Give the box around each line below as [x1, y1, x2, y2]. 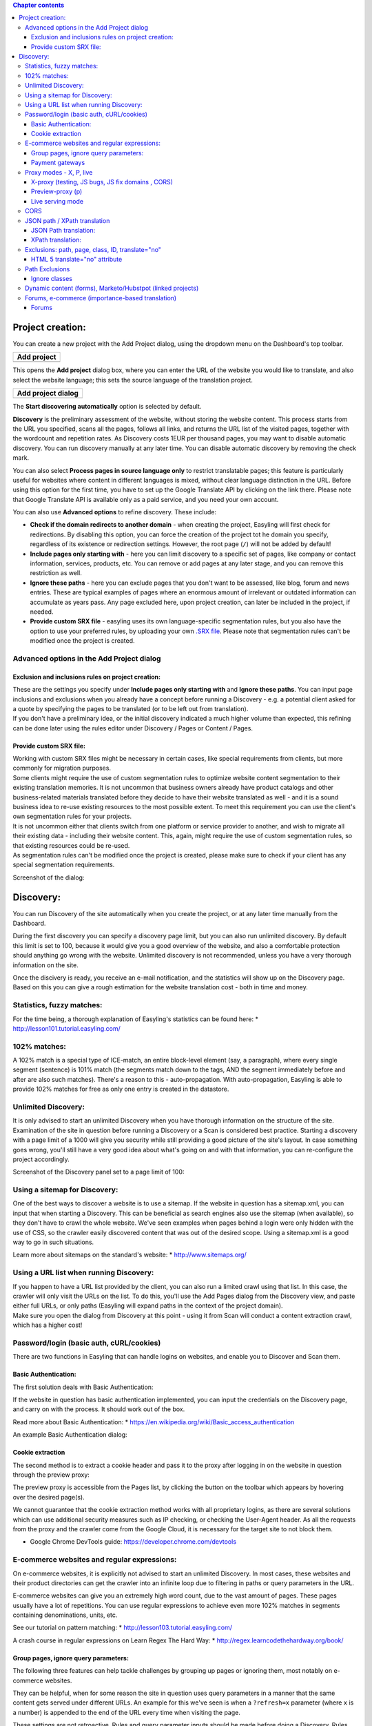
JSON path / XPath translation [25, 216, 110, 224]
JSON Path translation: [31, 226, 96, 234]
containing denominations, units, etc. [12, 1611, 118, 1619]
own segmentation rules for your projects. [12, 812, 132, 821]
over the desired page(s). [12, 1493, 85, 1501]
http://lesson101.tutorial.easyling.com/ [12, 1024, 121, 1032]
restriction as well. [30, 569, 82, 577]
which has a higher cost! [12, 1321, 83, 1329]
